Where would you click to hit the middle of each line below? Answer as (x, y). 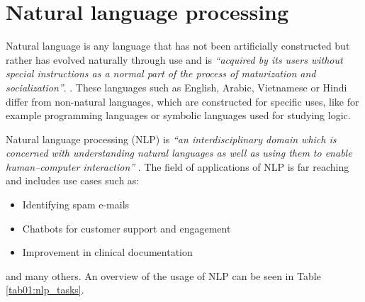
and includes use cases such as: (73, 180)
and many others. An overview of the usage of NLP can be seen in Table (163, 275)
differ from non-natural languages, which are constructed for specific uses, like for (182, 101)
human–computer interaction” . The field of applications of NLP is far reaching (178, 166)
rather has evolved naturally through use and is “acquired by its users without (174, 59)
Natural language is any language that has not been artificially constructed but (178, 46)
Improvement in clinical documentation (107, 252)
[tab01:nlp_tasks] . (45, 290)
